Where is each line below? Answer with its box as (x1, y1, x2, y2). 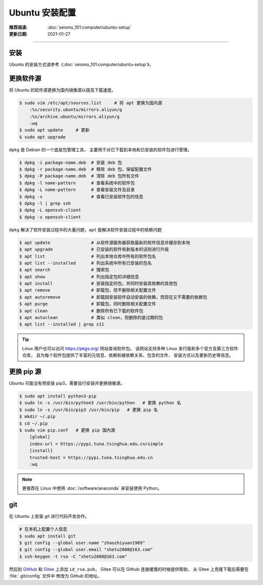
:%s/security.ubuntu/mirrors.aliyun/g (29, 107, 122, 113)
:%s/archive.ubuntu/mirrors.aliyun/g (29, 113, 120, 119)
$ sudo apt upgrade (19, 134, 66, 140)
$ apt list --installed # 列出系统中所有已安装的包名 (19, 260, 152, 265)
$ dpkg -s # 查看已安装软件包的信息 (19, 194, 144, 199)
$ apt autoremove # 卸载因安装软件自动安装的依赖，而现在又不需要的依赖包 (19, 294, 207, 300)
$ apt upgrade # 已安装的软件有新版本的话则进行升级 (19, 246, 169, 252)
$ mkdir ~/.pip (19, 414, 56, 419)
